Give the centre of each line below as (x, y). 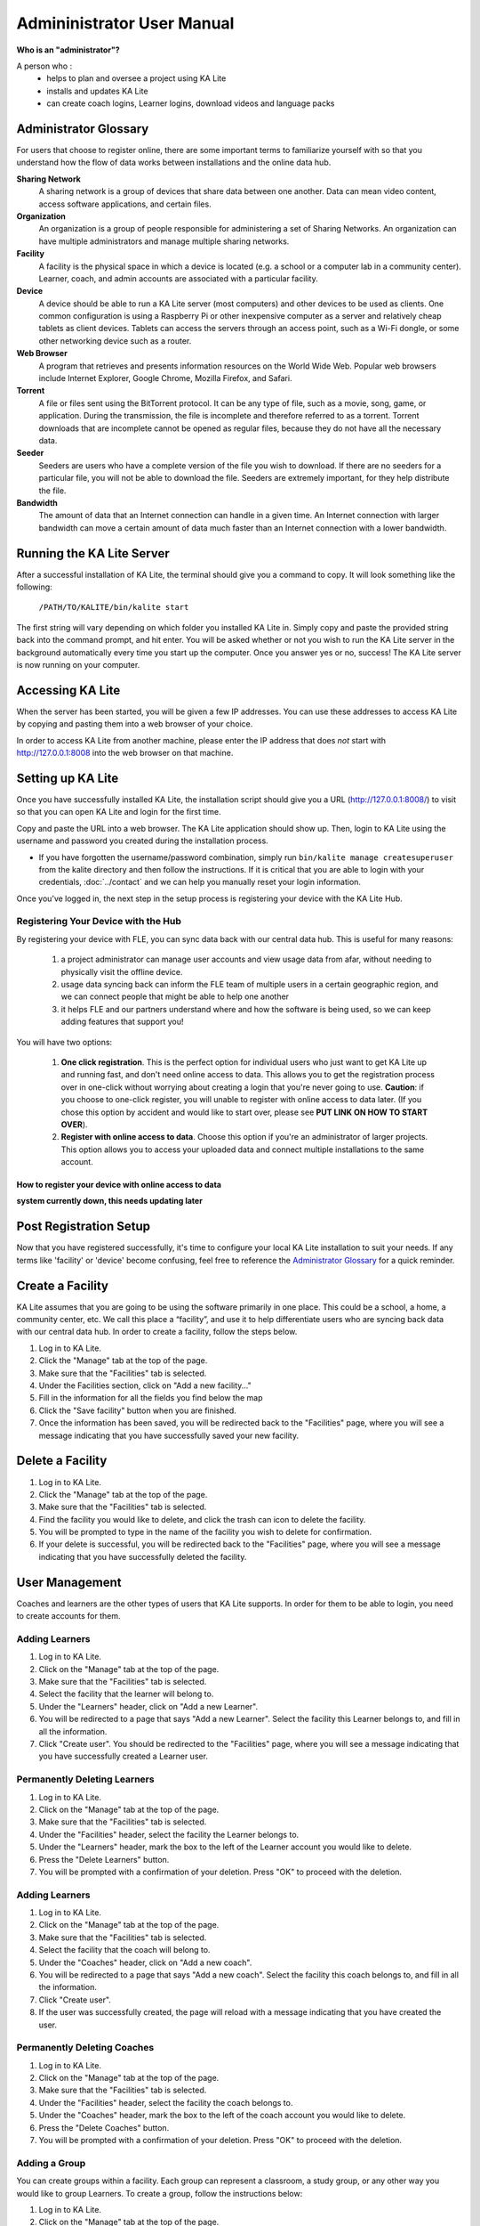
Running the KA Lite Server (93, 553)
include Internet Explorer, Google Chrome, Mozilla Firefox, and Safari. (165, 378)
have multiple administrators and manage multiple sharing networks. (164, 241)
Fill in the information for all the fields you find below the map (151, 1398)
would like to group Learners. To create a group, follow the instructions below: (160, 2193)
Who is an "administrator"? (68, 50)
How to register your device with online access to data (119, 1185)
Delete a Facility (62, 1461)
